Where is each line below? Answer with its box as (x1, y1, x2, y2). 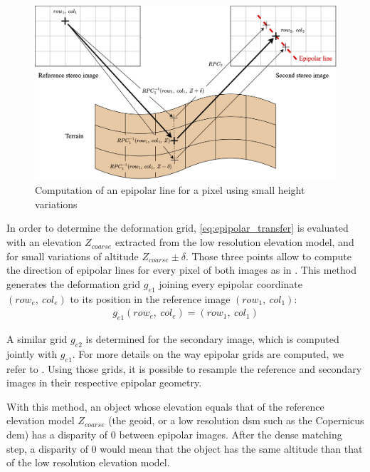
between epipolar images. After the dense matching (119, 427, 342, 442)
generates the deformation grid (6, 276, 141, 291)
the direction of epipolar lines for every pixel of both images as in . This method (6, 262, 357, 277)
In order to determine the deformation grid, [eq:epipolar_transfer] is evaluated (6, 220, 349, 235)
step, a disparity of (6, 441, 88, 456)
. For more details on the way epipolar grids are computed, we (72, 346, 344, 361)
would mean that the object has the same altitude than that (100, 441, 363, 456)
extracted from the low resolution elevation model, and (115, 235, 354, 250)
